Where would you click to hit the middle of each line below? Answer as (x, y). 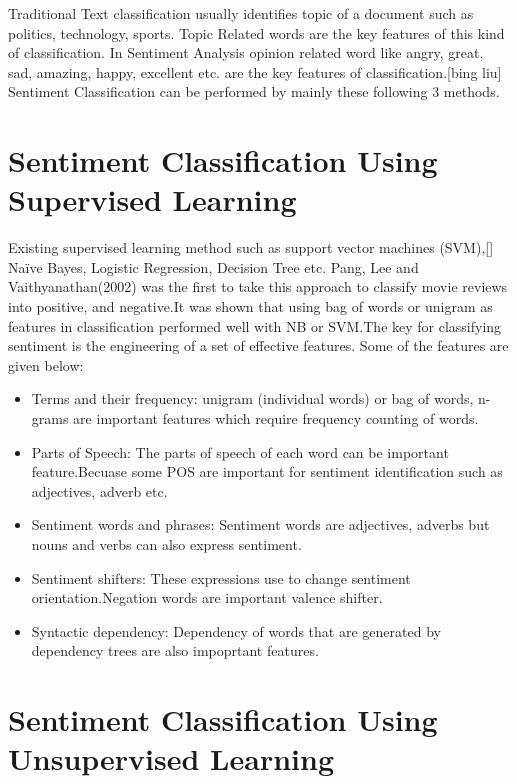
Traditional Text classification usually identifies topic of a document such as (241, 13)
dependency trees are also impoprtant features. (175, 650)
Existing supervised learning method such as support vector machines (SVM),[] (251, 247)
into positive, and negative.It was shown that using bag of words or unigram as (250, 306)
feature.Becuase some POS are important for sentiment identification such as (267, 471)
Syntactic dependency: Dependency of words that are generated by (236, 630)
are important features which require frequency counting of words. (276, 418)
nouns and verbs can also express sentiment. (166, 544)
